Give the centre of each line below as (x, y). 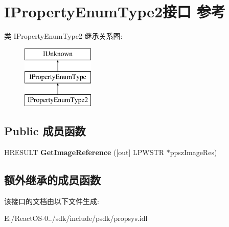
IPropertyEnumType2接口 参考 (115, 11)
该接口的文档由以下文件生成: (52, 201)
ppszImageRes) (193, 152)
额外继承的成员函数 (52, 179)
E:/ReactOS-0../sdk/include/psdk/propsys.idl (76, 218)
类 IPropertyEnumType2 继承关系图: (63, 36)
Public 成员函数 (45, 131)
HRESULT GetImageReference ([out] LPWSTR (84, 152)
